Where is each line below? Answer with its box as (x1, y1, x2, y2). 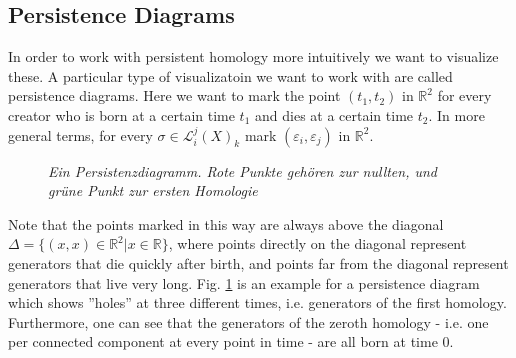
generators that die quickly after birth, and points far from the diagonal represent (8, 252, 509, 273)
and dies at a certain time (255, 104, 414, 125)
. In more (428, 104, 485, 125)
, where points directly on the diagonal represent (168, 233, 467, 254)
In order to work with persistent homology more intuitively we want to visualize (8, 46, 499, 67)
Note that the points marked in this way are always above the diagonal (8, 213, 444, 234)
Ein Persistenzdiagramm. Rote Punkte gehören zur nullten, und (48, 160, 438, 181)
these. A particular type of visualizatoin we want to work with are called (8, 65, 453, 86)
